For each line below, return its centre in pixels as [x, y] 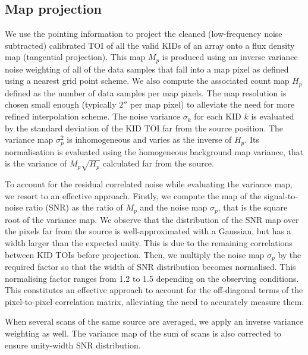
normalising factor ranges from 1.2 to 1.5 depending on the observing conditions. [152, 278]
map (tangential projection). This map [75, 57]
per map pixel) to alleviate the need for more [213, 104]
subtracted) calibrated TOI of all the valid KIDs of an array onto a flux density [150, 45]
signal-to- [281, 195]
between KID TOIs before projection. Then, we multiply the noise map [135, 254]
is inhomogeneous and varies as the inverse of [149, 139]
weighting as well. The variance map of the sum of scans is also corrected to [143, 333]
